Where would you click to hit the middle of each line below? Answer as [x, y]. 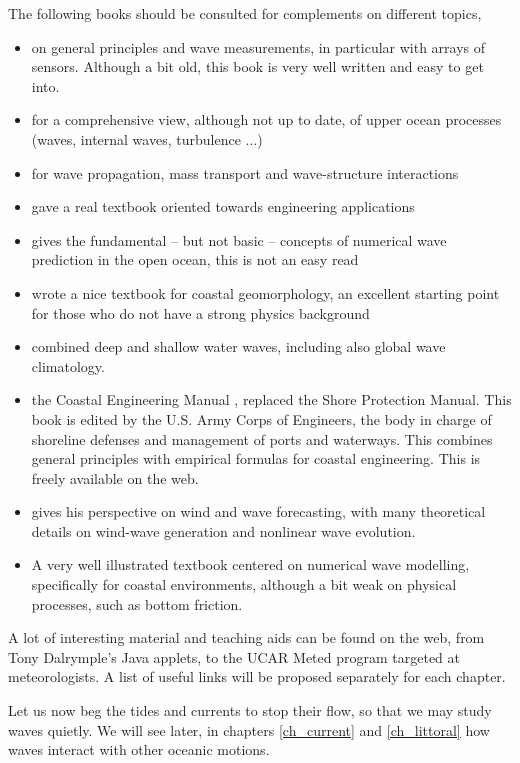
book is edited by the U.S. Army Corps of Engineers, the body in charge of [261, 418]
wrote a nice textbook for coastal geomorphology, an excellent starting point [265, 292]
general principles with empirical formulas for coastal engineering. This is [256, 458]
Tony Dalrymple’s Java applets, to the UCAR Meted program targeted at [234, 656]
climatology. [68, 365]
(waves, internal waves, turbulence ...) [147, 138]
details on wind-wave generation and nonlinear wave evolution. [223, 530]
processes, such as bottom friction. [137, 603]
